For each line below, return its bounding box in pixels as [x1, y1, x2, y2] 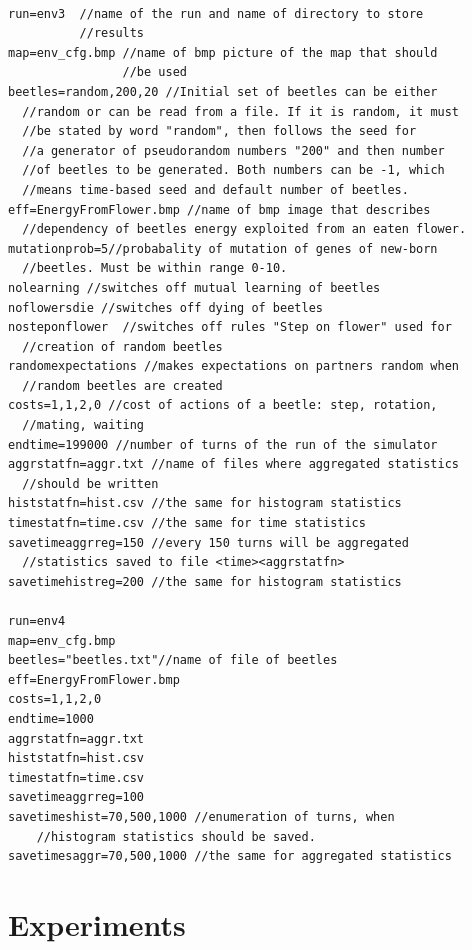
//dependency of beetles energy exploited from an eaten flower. [22, 222, 467, 237]
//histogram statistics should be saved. [36, 829, 316, 844]
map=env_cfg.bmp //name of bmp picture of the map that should [8, 45, 438, 60]
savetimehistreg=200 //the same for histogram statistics [8, 574, 402, 589]
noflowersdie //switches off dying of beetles [8, 300, 323, 315]
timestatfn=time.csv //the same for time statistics [8, 516, 366, 531]
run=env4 [8, 614, 66, 628]
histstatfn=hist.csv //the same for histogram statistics [8, 496, 402, 511]
